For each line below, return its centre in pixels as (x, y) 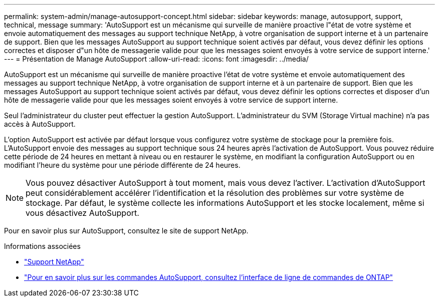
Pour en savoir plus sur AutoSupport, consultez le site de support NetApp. (126, 231)
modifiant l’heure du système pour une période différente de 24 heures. (122, 165)
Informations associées (42, 246)
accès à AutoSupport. (40, 124)
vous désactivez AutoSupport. (82, 213)
